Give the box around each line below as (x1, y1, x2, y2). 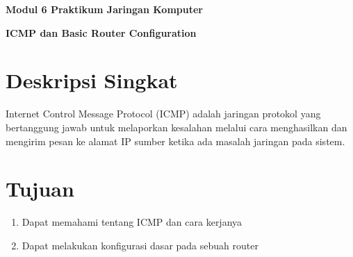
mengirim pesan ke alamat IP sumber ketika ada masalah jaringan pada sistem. (6, 133, 345, 148)
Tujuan (6, 174, 74, 203)
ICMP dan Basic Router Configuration (6, 25, 197, 40)
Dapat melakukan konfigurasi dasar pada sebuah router (22, 238, 258, 252)
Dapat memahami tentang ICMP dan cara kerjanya (22, 215, 243, 229)
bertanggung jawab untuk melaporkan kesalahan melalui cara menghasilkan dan (6, 119, 347, 134)
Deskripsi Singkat (6, 66, 178, 94)
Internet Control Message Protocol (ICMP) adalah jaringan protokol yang (6, 106, 321, 121)
